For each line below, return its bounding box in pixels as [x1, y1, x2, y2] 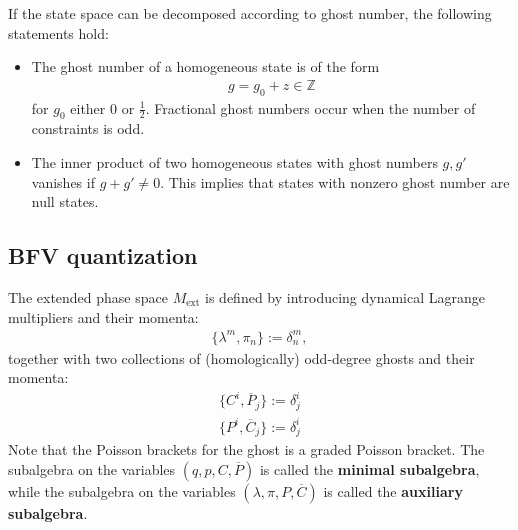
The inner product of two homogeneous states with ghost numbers [31, 152, 438, 172]
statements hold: [8, 22, 109, 43]
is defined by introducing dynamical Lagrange [205, 286, 486, 307]
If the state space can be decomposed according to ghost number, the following [8, 3, 492, 23]
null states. [31, 191, 99, 212]
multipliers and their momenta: [8, 306, 199, 327]
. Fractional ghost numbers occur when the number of [145, 97, 476, 118]
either [70, 97, 106, 118]
